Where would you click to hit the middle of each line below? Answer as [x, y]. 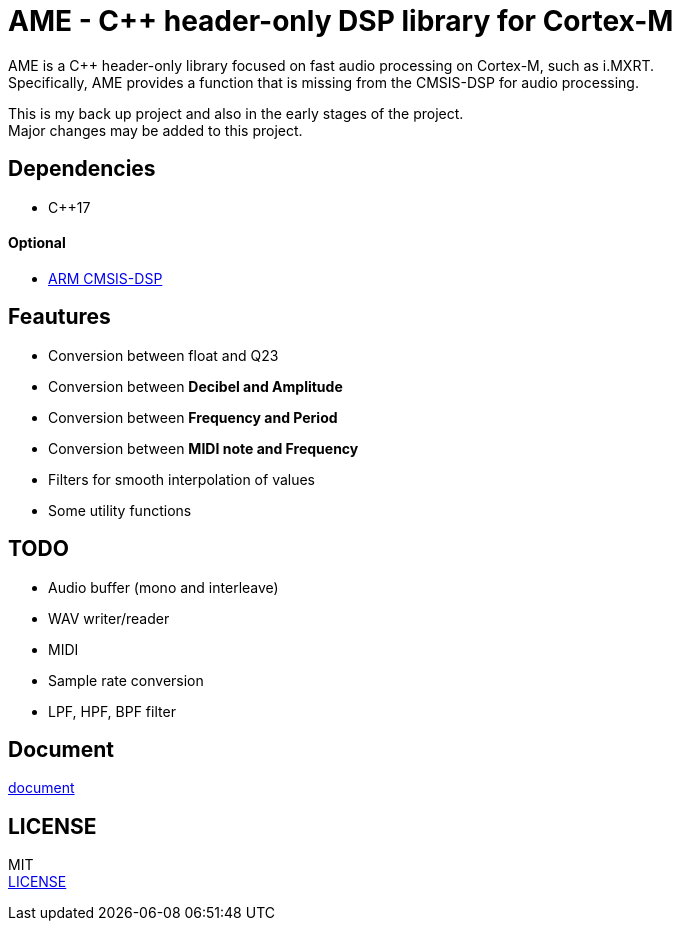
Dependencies [82, 169]
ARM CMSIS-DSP [105, 278]
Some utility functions [120, 510]
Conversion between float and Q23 [163, 355]
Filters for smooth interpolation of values [182, 479]
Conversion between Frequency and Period [193, 417]
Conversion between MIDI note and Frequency [203, 448]
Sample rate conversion [126, 680]
